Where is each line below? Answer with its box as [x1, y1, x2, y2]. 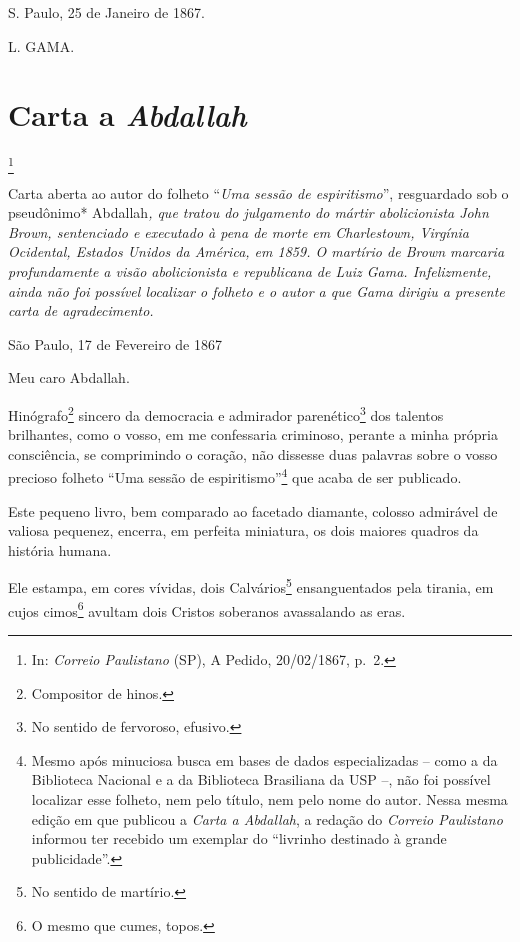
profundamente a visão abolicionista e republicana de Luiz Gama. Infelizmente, [8, 261, 492, 282]
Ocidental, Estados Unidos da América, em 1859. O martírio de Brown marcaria [8, 241, 505, 262]
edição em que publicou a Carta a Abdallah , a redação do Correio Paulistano [31, 808, 503, 829]
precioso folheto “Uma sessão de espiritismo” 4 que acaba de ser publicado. [8, 464, 462, 488]
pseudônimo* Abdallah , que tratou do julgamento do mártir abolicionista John [8, 202, 489, 223]
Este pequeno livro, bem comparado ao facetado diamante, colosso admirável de [8, 500, 498, 521]
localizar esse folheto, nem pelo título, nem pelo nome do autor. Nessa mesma [31, 788, 508, 809]
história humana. [8, 539, 112, 560]
